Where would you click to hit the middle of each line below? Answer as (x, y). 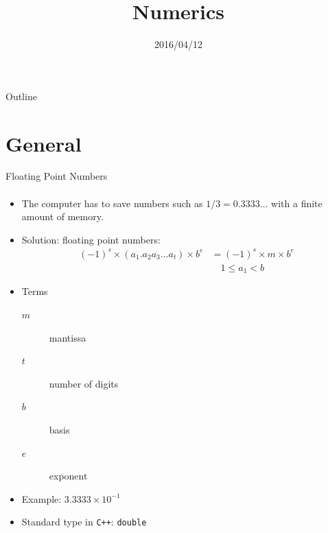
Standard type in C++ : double (84, 522)
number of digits (84, 383)
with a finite (297, 203)
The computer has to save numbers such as (112, 203)
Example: (42, 498)
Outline (21, 96)
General (44, 143)
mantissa (68, 337)
